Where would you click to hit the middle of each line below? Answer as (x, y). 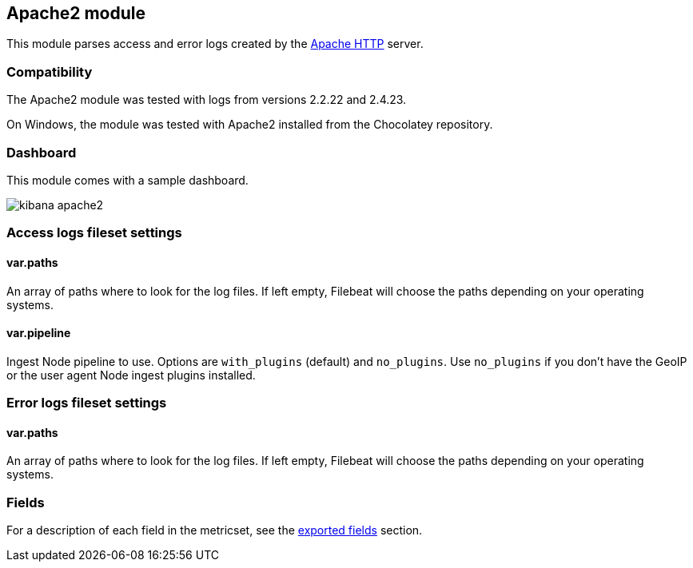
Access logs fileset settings (94, 233)
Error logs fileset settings (87, 403)
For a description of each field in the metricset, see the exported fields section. (215, 530)
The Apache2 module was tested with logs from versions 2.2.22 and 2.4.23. (207, 100)
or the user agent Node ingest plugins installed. (131, 375)
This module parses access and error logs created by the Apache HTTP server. (215, 44)
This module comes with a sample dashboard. (127, 180)
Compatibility (50, 71)
